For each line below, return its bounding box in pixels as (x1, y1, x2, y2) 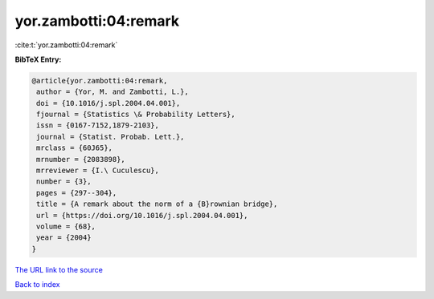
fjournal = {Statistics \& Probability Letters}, (36, 110, 236, 119)
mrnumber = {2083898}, (36, 155, 126, 164)
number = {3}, (36, 177, 92, 186)
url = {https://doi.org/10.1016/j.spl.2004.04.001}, (36, 211, 248, 220)
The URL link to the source (14, 265, 104, 274)
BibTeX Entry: (14, 55, 62, 64)
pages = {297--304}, (36, 188, 117, 197)
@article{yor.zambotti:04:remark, (31, 76, 168, 85)
